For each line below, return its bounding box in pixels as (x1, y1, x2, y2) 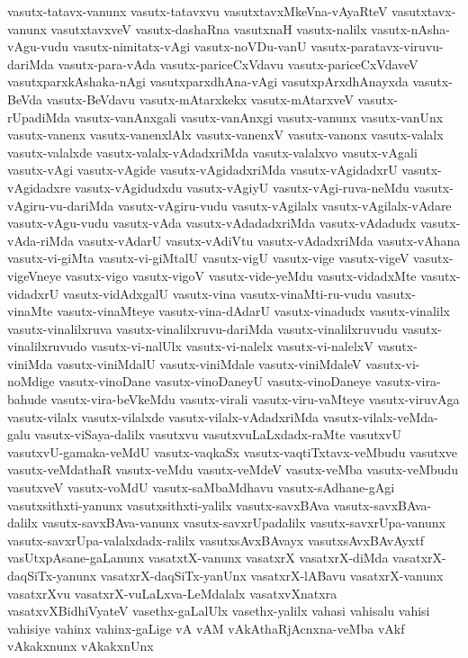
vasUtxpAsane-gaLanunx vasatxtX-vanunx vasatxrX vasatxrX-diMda (7, 548, 389, 567)
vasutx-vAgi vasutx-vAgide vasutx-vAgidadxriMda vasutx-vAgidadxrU (7, 160, 398, 179)
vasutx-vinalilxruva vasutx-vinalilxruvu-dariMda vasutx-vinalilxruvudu (7, 319, 398, 338)
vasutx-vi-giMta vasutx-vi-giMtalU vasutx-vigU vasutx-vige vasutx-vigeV (7, 248, 409, 267)
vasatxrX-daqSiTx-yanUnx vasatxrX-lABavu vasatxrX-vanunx (100, 566, 444, 584)
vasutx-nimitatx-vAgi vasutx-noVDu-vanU (72, 37, 307, 56)
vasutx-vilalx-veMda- (322, 407, 438, 426)
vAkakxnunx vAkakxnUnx (7, 636, 154, 655)
